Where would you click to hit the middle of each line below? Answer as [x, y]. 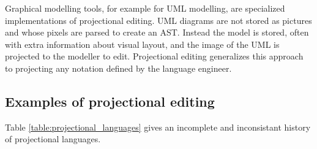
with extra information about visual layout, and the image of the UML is [142, 44]
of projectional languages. [53, 139]
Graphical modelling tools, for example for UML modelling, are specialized [145, 8]
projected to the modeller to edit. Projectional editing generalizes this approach [154, 56]
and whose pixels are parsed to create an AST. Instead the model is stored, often [157, 32]
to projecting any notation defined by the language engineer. [118, 68]
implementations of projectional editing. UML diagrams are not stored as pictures [158, 20]
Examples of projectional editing [110, 101]
